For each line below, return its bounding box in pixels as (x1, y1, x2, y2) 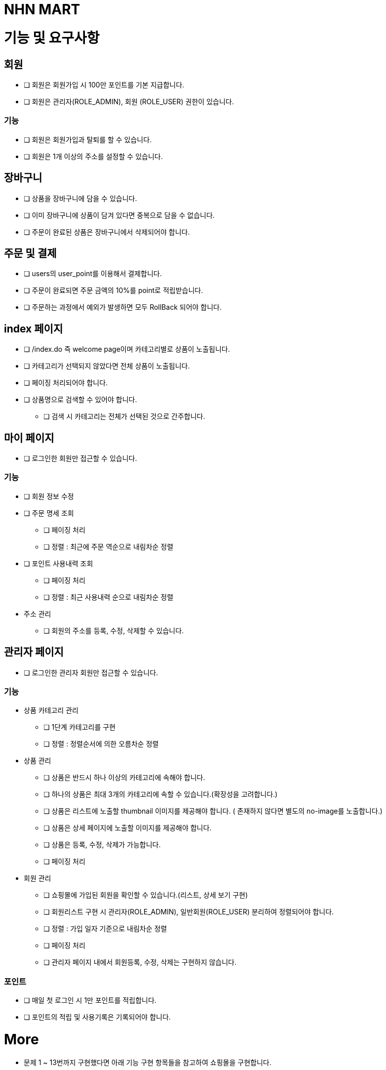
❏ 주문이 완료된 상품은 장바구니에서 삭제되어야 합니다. (24, 227, 190, 236)
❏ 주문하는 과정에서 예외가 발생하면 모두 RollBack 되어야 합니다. (24, 303, 222, 312)
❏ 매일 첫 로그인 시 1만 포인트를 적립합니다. (24, 996, 156, 1005)
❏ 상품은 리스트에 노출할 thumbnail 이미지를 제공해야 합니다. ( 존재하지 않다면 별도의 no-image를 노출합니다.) (43, 807, 383, 816)
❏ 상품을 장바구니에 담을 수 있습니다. (24, 194, 137, 203)
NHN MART (4, 1, 80, 18)
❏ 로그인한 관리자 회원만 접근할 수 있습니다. (24, 668, 158, 677)
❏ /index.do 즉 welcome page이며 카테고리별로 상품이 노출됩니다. (24, 345, 230, 354)
